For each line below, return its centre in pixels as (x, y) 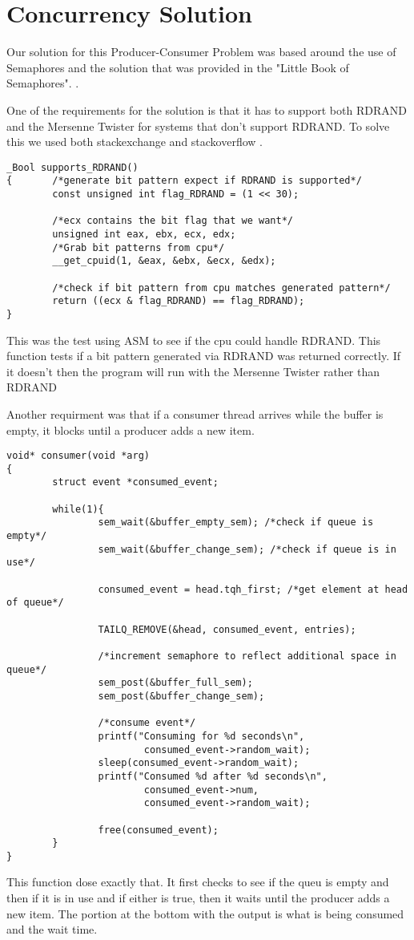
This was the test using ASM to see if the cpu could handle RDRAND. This (194, 340)
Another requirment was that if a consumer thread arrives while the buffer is (195, 413)
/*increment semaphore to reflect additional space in (247, 656)
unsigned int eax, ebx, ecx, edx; (144, 234)
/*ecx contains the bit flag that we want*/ (173, 221)
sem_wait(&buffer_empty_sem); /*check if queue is (236, 523)
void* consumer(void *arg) (78, 456)
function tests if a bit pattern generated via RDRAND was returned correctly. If (204, 356)
